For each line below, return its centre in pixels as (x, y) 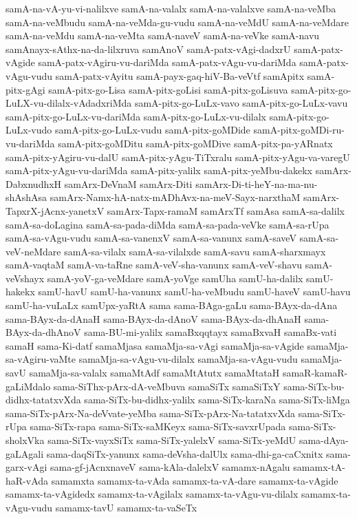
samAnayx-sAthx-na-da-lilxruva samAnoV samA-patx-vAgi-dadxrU (148, 49)
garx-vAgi (26, 467)
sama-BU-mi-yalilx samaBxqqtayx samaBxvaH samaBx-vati (210, 332)
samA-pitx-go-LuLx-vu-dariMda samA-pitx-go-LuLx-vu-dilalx (136, 116)
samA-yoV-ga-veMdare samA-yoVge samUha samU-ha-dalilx (175, 278)
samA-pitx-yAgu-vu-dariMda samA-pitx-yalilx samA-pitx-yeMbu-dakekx (159, 170)
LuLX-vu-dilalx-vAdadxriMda (69, 103)
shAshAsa (26, 197)
